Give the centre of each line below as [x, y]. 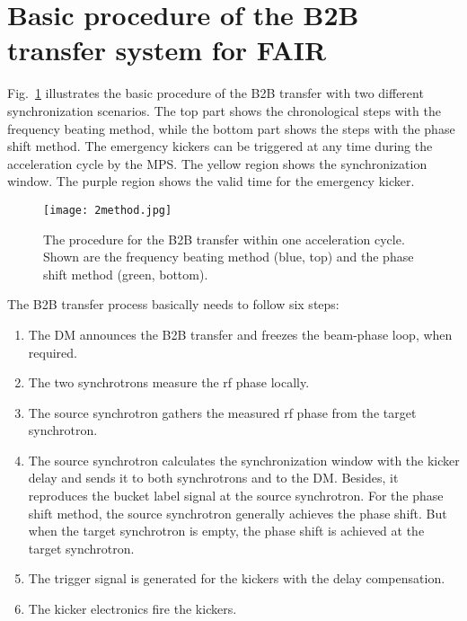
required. [53, 352]
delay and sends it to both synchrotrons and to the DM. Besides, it [213, 478]
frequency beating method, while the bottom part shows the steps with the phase [231, 128]
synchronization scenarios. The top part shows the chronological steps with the [224, 110]
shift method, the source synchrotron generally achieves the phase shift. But [238, 513]
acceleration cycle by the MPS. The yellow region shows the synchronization [217, 163]
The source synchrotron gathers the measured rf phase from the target [222, 412]
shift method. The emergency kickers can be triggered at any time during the [220, 146]
